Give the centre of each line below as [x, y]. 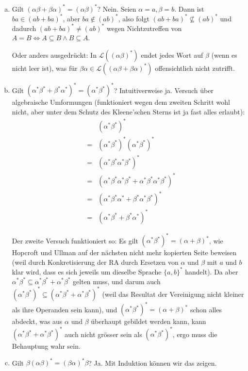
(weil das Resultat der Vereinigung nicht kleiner [173, 294]
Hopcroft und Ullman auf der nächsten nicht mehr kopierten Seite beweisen [124, 252]
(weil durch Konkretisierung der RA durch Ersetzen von [95, 262]
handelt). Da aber [212, 271]
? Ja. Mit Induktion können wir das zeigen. [153, 363]
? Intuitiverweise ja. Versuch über [164, 90]
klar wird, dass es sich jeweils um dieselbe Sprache [87, 271]
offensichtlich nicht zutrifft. [195, 68]
